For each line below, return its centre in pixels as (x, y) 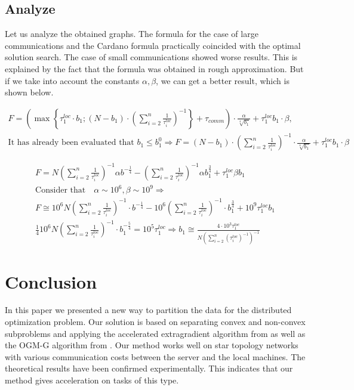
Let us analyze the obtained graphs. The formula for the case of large (132, 34)
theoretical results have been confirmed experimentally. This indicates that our (149, 368)
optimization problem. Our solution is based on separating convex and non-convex (155, 322)
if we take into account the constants (72, 80)
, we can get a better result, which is (223, 80)
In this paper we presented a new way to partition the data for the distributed (148, 310)
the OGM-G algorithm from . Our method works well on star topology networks (152, 345)
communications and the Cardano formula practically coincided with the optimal (153, 45)
